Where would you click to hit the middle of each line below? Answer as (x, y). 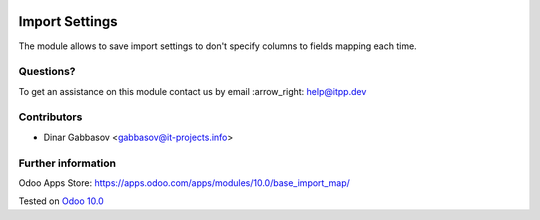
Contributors (50, 117)
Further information (67, 163)
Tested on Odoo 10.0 (61, 201)
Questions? (47, 72)
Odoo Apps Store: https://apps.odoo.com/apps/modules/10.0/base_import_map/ (184, 182)
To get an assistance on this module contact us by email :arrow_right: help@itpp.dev (192, 91)
